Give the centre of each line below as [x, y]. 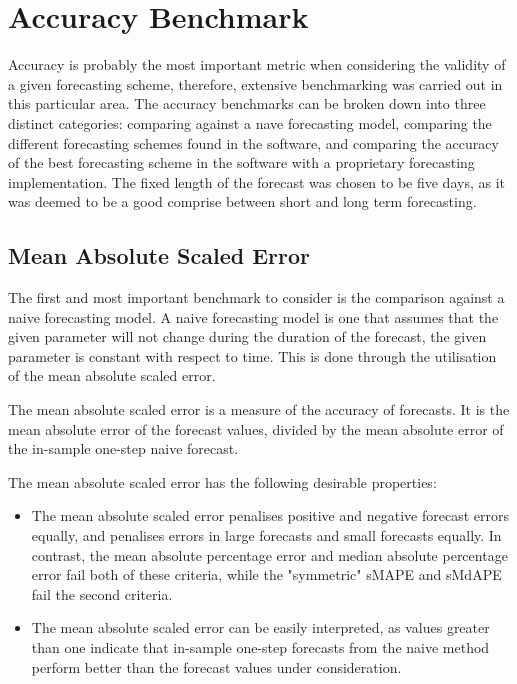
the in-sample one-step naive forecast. [123, 448]
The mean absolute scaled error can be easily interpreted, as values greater [260, 627]
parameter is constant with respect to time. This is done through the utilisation [252, 355]
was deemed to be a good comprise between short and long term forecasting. [242, 201]
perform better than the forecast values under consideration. [216, 666]
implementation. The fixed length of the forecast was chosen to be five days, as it [256, 181]
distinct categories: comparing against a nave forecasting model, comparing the [250, 122]
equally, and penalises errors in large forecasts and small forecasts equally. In [266, 535]
